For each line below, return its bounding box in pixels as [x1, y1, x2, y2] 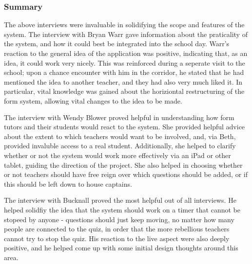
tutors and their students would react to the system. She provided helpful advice [4, 122, 245, 132]
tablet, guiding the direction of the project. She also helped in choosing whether [4, 159, 243, 170]
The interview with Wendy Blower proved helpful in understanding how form [4, 112, 234, 122]
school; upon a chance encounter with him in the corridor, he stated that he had [4, 67, 244, 77]
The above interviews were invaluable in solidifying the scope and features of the [4, 19, 245, 30]
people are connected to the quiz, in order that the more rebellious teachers [4, 224, 230, 234]
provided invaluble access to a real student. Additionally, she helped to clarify [4, 141, 236, 151]
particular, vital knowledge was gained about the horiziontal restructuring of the [4, 86, 245, 96]
